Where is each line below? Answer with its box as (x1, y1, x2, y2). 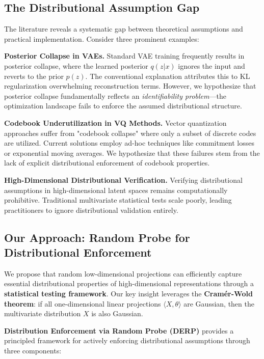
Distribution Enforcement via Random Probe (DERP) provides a (4, 325, 234, 336)
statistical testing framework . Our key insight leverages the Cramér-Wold (4, 288, 253, 299)
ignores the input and (178, 60, 245, 71)
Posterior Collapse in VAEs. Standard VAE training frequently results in (4, 50, 245, 61)
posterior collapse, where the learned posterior (4, 60, 148, 71)
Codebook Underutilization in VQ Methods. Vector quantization (4, 117, 227, 128)
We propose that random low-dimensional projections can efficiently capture (4, 268, 242, 279)
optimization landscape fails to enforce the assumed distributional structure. (4, 100, 242, 111)
